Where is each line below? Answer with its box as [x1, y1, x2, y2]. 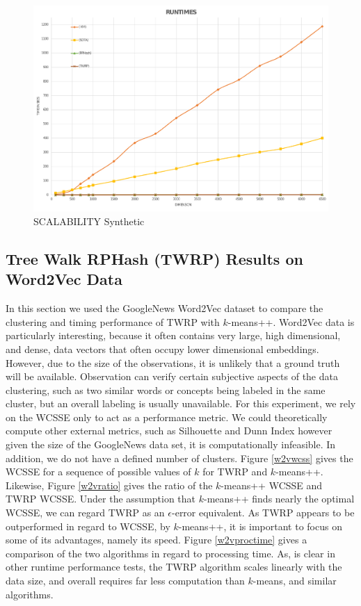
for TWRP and [202, 464, 268, 479]
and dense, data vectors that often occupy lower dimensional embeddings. [6, 341, 319, 356]
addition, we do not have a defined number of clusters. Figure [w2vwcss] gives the [6, 450, 353, 465]
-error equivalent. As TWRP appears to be [172, 505, 355, 520]
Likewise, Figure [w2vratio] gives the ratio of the [6, 477, 213, 492]
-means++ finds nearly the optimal [204, 491, 355, 506]
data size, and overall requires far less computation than [6, 573, 245, 587]
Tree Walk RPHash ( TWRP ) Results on [6, 247, 303, 269]
